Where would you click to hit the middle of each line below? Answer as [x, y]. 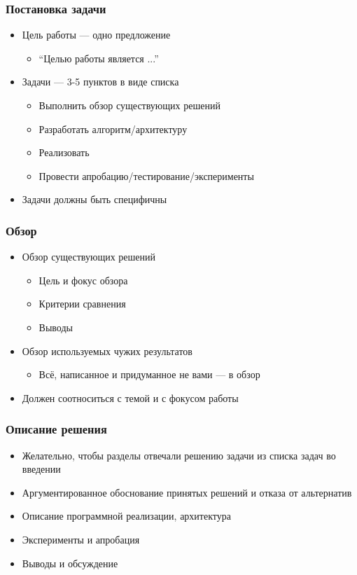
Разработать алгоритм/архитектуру [113, 129]
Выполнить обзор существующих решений [129, 105]
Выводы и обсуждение [70, 563]
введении [41, 469]
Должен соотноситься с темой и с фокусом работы [130, 397]
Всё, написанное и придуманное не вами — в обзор [149, 374]
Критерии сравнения [82, 304]
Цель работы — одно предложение [96, 35]
